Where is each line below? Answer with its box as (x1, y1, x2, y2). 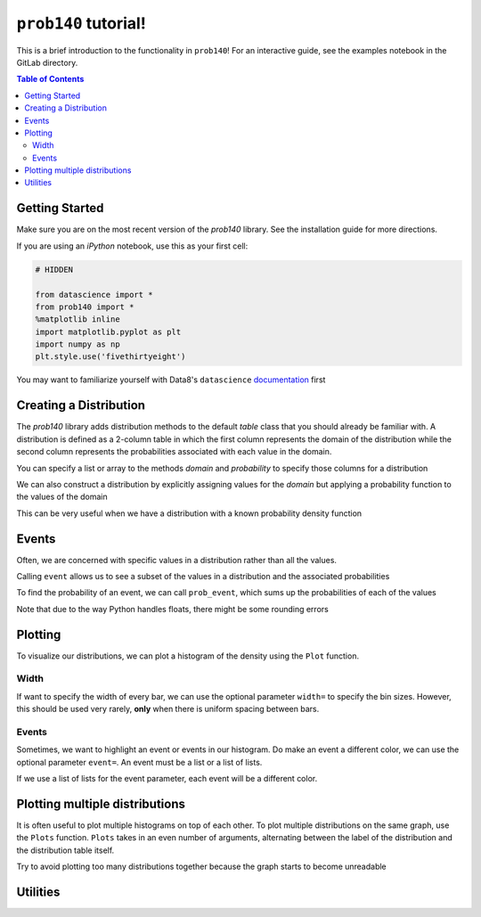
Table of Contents (16, 74, 85, 85)
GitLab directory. (16, 57, 78, 68)
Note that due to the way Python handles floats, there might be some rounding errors (16, 603, 329, 614)
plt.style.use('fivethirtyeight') (35, 352, 186, 362)
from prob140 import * (35, 301, 135, 312)
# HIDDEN (35, 264, 74, 274)
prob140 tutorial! (16, 13, 146, 33)
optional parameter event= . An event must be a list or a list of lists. (16, 757, 263, 767)
